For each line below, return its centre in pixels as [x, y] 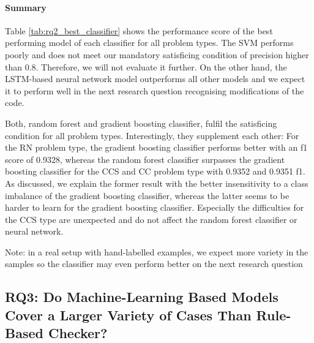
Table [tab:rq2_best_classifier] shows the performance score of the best [139, 30]
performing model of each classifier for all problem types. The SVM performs [149, 43]
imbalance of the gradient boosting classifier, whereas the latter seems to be [147, 195]
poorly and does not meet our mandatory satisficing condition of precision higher [157, 54]
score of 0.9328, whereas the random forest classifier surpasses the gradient [145, 159]
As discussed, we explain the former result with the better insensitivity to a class [157, 183]
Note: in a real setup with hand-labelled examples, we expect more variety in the [157, 251]
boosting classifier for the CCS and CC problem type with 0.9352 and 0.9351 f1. [155, 171]
